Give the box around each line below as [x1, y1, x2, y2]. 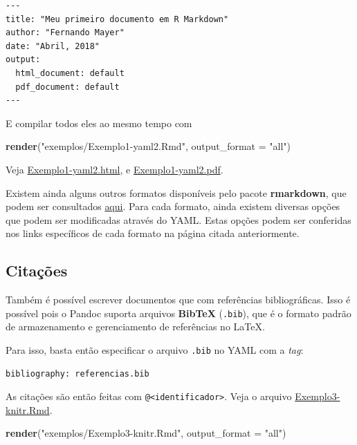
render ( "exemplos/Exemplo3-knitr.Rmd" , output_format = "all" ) [6, 426, 286, 440]
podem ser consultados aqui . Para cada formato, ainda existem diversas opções [6, 199, 340, 214]
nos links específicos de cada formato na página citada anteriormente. [6, 226, 300, 240]
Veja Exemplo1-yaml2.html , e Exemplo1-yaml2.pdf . [6, 162, 223, 176]
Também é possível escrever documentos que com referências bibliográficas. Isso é [6, 292, 351, 307]
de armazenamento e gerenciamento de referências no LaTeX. [6, 319, 265, 334]
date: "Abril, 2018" [6, 41, 100, 51]
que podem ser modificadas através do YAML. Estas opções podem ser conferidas [6, 212, 351, 227]
